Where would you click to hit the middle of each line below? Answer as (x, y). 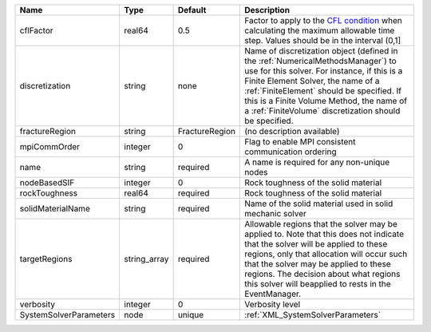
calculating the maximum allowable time (320, 30)
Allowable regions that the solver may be (321, 224)
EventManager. (273, 294)
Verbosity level (273, 304)
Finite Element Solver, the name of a (312, 81)
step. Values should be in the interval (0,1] (323, 40)
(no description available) (292, 131)
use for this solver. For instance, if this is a (324, 71)
